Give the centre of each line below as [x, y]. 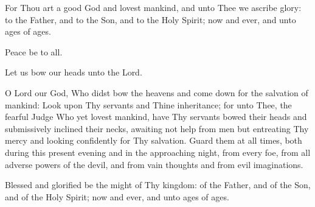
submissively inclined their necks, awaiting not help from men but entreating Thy [157, 128]
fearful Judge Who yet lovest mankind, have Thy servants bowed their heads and [156, 117]
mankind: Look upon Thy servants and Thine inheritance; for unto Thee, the [148, 104]
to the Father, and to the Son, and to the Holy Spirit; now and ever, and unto [151, 19]
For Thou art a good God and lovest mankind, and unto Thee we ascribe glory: [153, 7]
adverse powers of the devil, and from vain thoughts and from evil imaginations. [154, 164]
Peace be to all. [34, 51]
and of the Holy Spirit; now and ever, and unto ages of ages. [117, 196]
